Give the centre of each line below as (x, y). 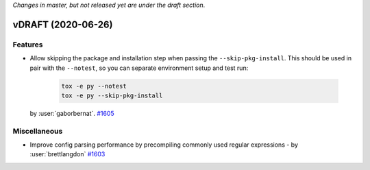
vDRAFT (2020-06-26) (63, 24)
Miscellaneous (38, 131)
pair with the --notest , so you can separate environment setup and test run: (139, 68)
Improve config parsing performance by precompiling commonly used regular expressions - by (164, 145)
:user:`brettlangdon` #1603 (67, 154)
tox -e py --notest (94, 86)
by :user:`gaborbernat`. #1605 (72, 113)
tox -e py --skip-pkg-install (112, 95)
